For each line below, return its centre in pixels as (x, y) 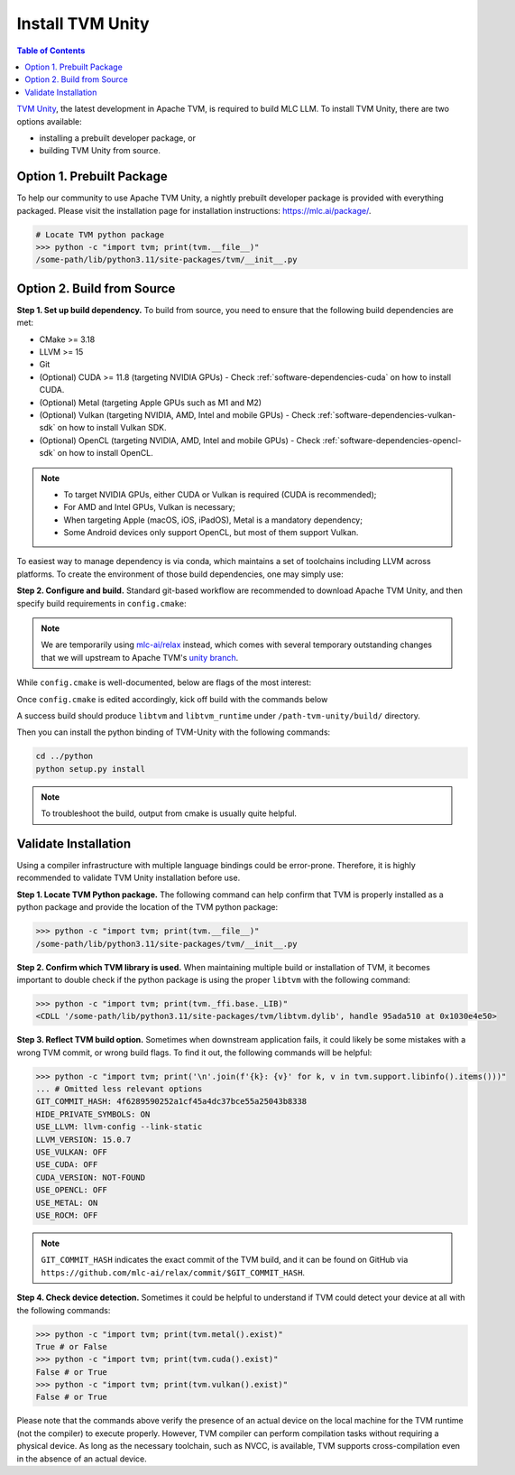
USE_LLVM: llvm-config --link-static (119, 1127)
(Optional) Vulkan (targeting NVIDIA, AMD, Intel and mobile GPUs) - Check (177, 414)
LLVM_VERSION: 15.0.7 (83, 1139)
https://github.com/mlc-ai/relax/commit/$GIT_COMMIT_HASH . (173, 1272)
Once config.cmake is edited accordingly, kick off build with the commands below (172, 699)
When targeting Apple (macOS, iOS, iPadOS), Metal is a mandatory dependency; (213, 520)
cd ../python (64, 756)
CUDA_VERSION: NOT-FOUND (91, 1177)
